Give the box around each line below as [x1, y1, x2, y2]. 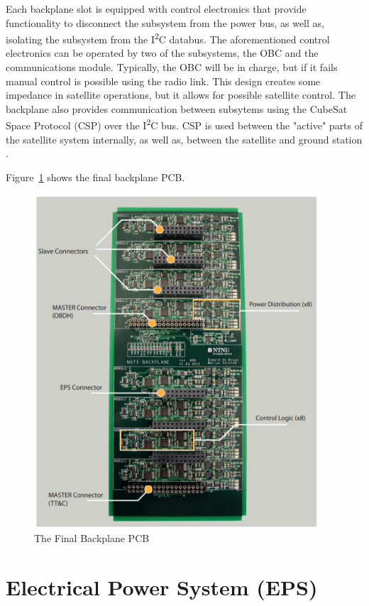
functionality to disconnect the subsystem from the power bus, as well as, [6, 15, 324, 30]
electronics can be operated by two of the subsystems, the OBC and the [6, 45, 319, 60]
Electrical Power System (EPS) [6, 573, 318, 602]
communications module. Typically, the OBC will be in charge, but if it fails [6, 60, 338, 75]
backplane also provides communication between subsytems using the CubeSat [6, 101, 348, 116]
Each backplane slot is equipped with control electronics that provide [6, 1, 307, 16]
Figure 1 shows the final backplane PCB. [6, 169, 185, 184]
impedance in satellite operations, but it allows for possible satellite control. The [6, 87, 356, 102]
